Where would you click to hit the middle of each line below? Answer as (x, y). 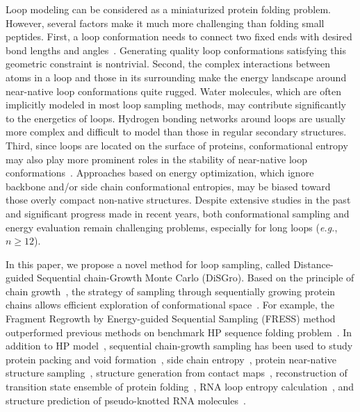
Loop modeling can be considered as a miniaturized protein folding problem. (168, 9)
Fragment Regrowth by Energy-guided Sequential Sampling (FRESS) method (171, 319)
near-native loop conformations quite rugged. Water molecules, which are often (173, 91)
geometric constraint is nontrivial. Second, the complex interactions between (168, 64)
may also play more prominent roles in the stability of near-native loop (156, 159)
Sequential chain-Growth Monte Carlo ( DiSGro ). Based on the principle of (196, 278)
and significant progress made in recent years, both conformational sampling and (178, 213)
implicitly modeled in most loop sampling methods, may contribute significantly (176, 105)
